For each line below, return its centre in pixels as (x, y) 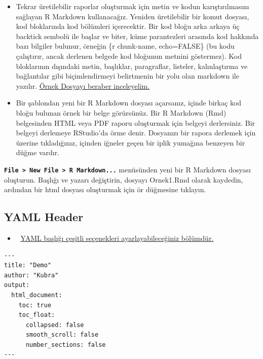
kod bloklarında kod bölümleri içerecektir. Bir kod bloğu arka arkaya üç (128, 26)
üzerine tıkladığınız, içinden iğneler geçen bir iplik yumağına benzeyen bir (130, 142)
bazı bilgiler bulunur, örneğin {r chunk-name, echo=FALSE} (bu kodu (125, 46)
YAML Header (44, 217)
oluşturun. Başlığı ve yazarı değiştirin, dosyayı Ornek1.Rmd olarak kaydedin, (124, 179)
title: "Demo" (28, 265)
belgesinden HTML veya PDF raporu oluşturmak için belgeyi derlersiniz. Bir (136, 122)
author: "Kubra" (31, 275)
